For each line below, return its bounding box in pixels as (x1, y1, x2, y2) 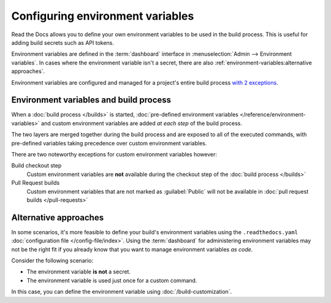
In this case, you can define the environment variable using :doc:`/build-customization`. (11, 288, 232, 296)
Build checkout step (11, 162, 62, 169)
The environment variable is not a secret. (26, 268, 131, 275)
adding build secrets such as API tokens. (11, 39, 115, 46)
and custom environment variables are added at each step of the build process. (40, 120, 242, 127)
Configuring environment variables (11, 9, 194, 23)
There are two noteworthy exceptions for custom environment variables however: (11, 150, 218, 158)
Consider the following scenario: (11, 257, 94, 264)
